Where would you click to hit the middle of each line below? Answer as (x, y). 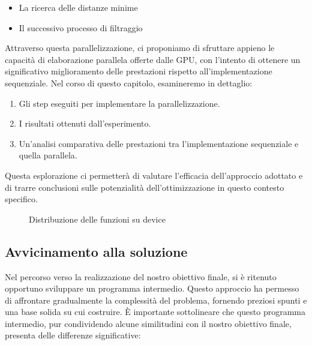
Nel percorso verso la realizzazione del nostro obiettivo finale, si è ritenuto (141, 276)
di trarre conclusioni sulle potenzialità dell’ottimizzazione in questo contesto (145, 187)
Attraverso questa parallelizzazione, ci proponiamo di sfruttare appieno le (140, 48)
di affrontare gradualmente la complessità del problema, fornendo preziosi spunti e (156, 300)
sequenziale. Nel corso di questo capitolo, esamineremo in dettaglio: (129, 82)
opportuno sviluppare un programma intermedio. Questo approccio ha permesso (152, 288)
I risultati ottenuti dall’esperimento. (85, 123)
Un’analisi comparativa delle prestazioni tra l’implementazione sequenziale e (159, 143)
